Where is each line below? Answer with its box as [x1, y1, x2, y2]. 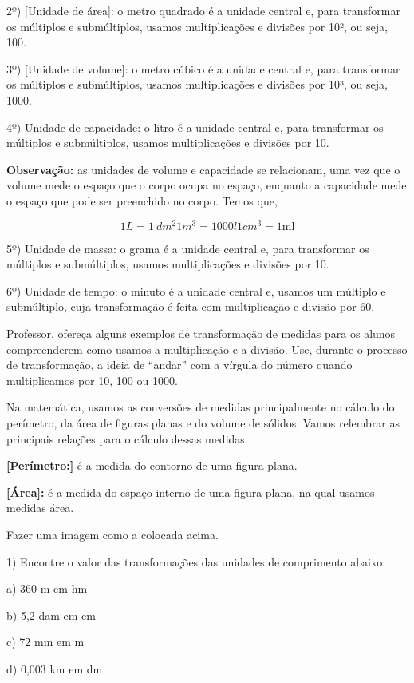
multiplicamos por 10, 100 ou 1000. [6, 371, 178, 388]
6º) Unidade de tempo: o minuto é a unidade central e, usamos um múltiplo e [6, 282, 386, 299]
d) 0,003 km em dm [6, 660, 103, 677]
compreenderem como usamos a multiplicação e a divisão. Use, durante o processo [6, 340, 408, 357]
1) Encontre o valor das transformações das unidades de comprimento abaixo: [6, 553, 386, 570]
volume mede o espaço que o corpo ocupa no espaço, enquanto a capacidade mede [6, 177, 407, 193]
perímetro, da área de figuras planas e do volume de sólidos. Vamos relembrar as [6, 414, 400, 431]
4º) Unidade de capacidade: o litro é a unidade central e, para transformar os [6, 118, 384, 135]
